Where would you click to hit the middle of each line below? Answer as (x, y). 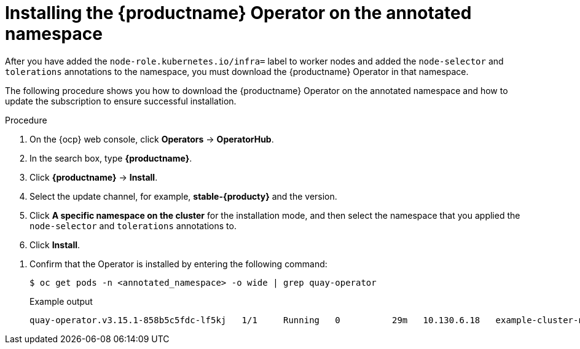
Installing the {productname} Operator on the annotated (238, 13)
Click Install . (55, 245)
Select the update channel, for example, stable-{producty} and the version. (183, 196)
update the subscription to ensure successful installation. (121, 101)
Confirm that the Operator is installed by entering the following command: (178, 264)
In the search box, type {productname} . (111, 158)
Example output (61, 301)
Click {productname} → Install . (94, 177)
